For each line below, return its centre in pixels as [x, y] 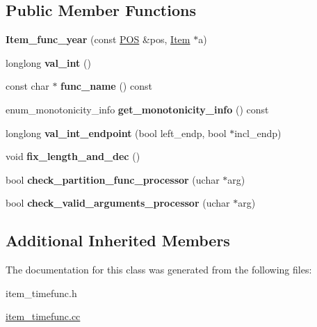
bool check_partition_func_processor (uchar [113, 179]
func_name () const [106, 86]
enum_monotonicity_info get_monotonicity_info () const [137, 109]
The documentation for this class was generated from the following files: [159, 270]
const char [27, 86]
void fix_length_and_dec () [73, 156]
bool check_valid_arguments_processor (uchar [118, 203]
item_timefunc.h [41, 293]
